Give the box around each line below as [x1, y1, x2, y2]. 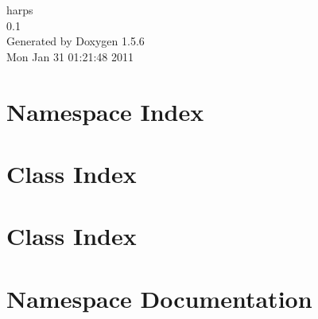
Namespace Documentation [6, 282, 312, 314]
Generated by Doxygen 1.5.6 [6, 33, 145, 49]
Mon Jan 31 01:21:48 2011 [6, 48, 134, 64]
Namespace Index [6, 95, 204, 127]
